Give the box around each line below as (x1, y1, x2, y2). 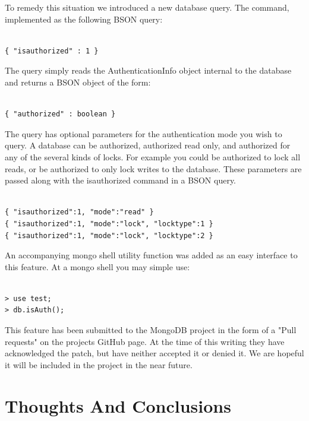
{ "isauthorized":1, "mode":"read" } (5, 208, 154, 217)
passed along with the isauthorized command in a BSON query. (5, 174, 237, 186)
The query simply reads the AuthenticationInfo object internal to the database (5, 64, 292, 77)
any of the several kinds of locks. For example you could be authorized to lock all (5, 150, 301, 163)
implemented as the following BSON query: (5, 12, 163, 25)
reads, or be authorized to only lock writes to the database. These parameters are (5, 162, 302, 175)
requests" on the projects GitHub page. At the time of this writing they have (5, 335, 285, 347)
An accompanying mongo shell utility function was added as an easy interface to (5, 249, 298, 261)
